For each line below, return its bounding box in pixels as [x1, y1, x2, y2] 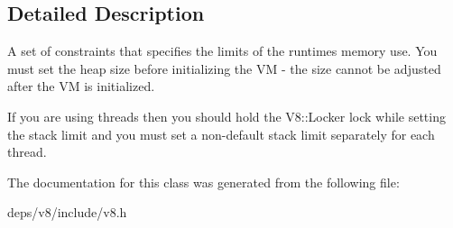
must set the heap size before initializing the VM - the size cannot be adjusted [7, 59, 441, 78]
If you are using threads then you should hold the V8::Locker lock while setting [7, 106, 446, 125]
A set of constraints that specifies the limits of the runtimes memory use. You [7, 41, 438, 60]
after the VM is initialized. [7, 77, 155, 96]
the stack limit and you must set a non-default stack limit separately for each [7, 124, 435, 143]
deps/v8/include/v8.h [7, 203, 127, 222]
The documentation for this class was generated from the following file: [7, 172, 400, 191]
